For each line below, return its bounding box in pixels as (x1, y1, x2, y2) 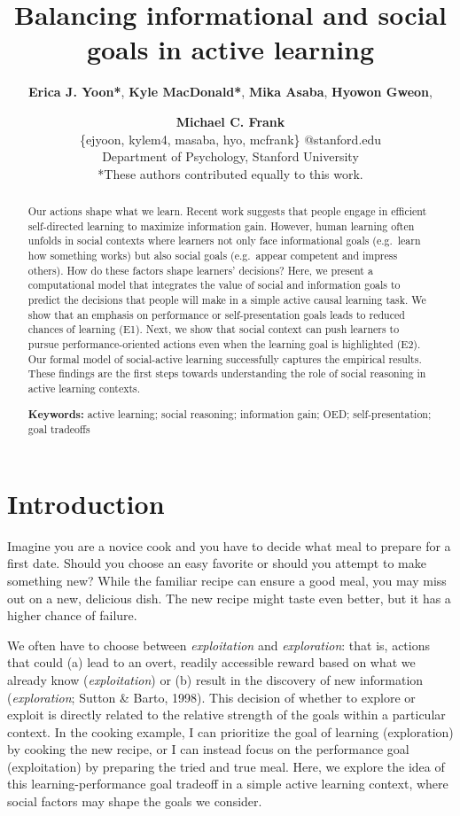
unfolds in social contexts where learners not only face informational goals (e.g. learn (27, 233, 421, 248)
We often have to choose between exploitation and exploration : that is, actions (7, 635, 430, 654)
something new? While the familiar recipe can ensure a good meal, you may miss (7, 571, 447, 589)
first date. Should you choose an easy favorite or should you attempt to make (7, 554, 426, 572)
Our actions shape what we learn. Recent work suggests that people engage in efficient (27, 204, 427, 219)
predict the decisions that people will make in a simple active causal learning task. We (27, 292, 426, 307)
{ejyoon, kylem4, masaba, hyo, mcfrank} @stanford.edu (79, 129, 382, 148)
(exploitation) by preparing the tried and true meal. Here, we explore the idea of (7, 757, 445, 775)
